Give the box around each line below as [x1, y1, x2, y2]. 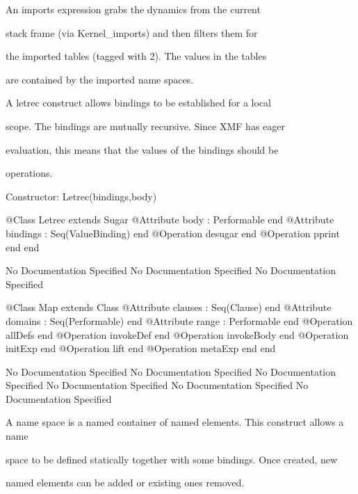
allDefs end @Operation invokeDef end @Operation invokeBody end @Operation [6, 327, 349, 342]
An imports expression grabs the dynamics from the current [6, 2, 261, 16]
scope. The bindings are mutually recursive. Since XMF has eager [6, 118, 285, 133]
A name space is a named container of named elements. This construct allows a [6, 415, 344, 429]
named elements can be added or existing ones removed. [6, 475, 245, 490]
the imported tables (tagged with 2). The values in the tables [6, 49, 267, 63]
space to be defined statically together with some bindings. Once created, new [6, 452, 338, 466]
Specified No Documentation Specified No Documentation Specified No [6, 378, 309, 392]
